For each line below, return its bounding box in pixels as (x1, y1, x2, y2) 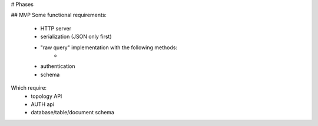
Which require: (11, 84, 47, 91)
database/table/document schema (31, 109, 115, 116)
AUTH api (31, 100, 55, 108)
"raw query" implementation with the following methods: (40, 44, 178, 51)
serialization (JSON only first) (40, 33, 112, 40)
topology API (31, 93, 62, 100)
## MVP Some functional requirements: (11, 12, 107, 19)
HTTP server (40, 25, 72, 32)
